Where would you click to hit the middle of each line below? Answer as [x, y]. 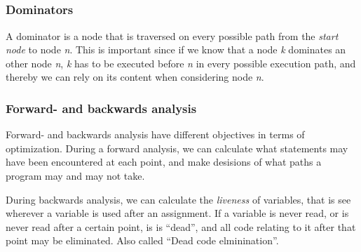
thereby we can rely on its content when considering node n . [135, 77]
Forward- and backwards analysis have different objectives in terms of [155, 134]
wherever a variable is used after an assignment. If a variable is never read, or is [177, 213]
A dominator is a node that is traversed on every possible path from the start [172, 35]
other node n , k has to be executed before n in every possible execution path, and [181, 63]
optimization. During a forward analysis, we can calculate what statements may [177, 148]
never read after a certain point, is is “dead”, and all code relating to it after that [181, 226]
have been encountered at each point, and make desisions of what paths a [164, 162]
